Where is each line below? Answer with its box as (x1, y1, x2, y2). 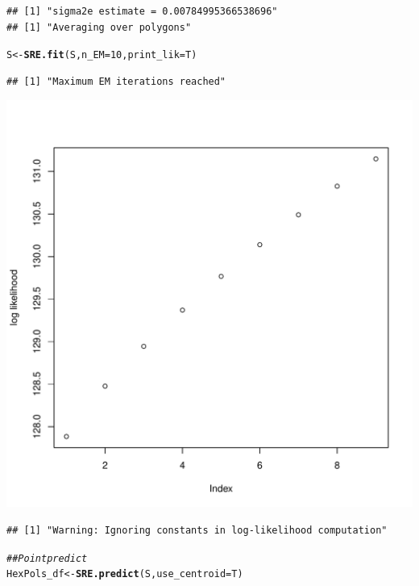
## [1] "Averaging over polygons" (6, 21, 192, 33)
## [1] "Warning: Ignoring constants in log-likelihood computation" (6, 525, 388, 537)
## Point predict (6, 552, 88, 564)
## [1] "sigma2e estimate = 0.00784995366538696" (6, 6, 278, 17)
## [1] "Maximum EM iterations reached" (6, 75, 226, 87)
